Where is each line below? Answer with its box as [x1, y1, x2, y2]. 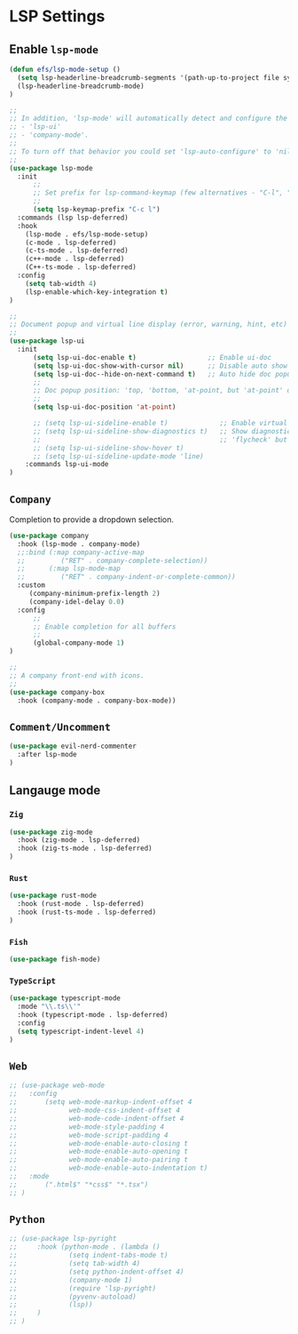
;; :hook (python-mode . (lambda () [9, 1243, 161, 1251]
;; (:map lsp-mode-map [17, 564, 122, 574]
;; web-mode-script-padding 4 [9, 1131, 169, 1139]
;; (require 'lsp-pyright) [9, 1283, 157, 1293]
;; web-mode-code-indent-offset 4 [9, 1114, 184, 1123]
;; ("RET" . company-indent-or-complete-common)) [17, 573, 237, 582]
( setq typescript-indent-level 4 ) [17, 1027, 145, 1036]
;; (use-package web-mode [9, 1081, 105, 1090]
